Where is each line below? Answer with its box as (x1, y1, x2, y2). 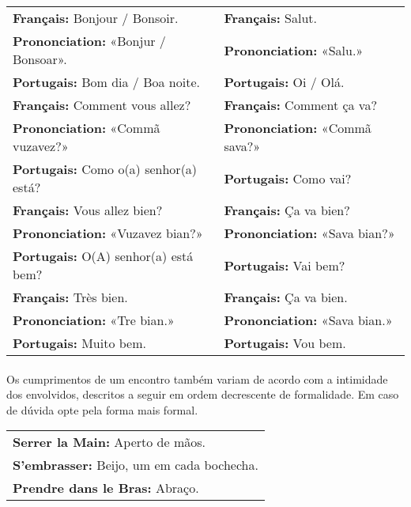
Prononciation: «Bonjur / (13, 32, 166, 50)
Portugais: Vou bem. (224, 334, 346, 352)
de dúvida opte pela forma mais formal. (6, 401, 198, 418)
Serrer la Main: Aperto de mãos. (13, 433, 206, 452)
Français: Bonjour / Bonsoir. (13, 9, 179, 27)
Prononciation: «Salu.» (224, 40, 364, 59)
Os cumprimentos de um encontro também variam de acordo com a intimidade (6, 370, 388, 387)
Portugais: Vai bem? (224, 255, 345, 274)
